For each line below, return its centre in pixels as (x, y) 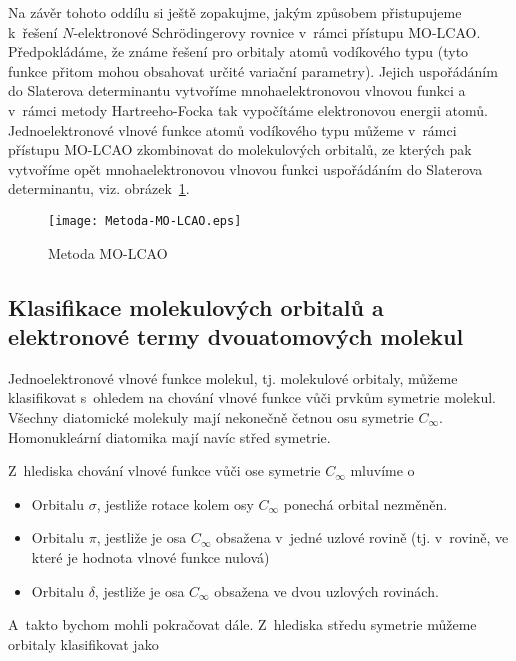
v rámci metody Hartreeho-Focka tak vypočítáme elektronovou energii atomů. (248, 109)
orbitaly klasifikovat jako (83, 643)
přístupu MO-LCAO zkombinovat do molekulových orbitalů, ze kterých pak (240, 149)
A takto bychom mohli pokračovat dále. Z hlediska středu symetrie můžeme (242, 624)
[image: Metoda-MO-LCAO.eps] (145, 220)
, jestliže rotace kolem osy (175, 503)
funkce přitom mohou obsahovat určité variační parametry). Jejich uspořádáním (253, 70)
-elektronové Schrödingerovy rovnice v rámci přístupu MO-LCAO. (277, 31)
